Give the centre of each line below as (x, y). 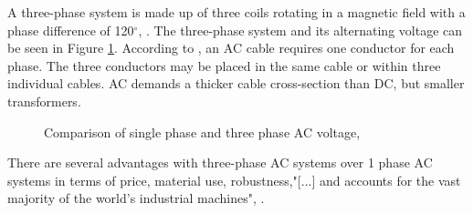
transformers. (44, 101)
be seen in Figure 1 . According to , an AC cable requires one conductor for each (231, 48)
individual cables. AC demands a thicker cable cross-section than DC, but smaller (236, 83)
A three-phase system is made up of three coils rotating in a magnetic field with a (236, 12)
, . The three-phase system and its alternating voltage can (300, 30)
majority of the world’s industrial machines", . (136, 198)
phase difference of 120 (71, 30)
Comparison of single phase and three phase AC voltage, (202, 132)
